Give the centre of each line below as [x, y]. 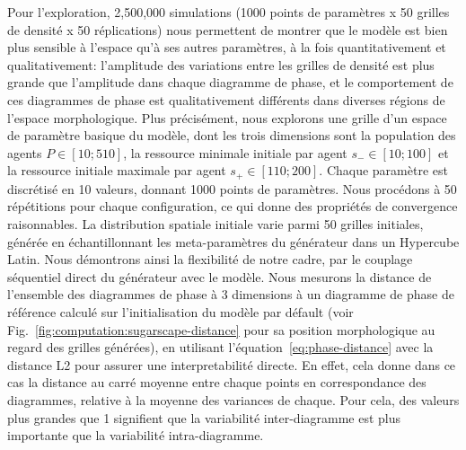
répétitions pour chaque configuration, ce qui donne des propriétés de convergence [233, 206]
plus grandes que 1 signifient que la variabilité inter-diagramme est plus [204, 417]
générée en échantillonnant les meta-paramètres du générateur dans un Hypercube [233, 241]
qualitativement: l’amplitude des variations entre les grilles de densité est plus [221, 64]
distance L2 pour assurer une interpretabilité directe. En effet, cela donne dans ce [232, 364]
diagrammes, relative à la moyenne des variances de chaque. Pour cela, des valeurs [233, 399]
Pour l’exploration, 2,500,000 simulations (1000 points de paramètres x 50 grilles [229, 12]
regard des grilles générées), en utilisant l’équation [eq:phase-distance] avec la [220, 347]
